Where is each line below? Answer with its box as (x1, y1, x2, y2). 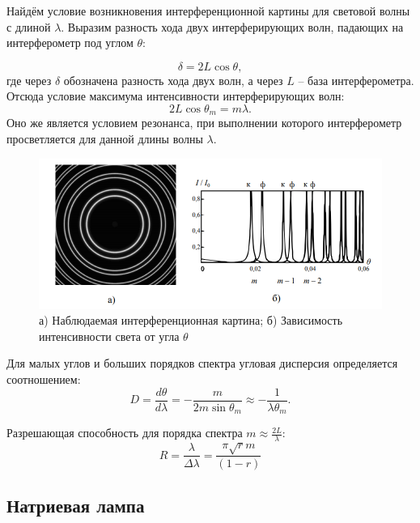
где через (6, 71, 52, 88)
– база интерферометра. (298, 71, 414, 88)
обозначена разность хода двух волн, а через (63, 71, 283, 88)
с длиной (6, 18, 51, 35)
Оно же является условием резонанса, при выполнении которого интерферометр (6, 114, 402, 131)
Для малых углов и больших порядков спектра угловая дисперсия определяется (6, 355, 398, 372)
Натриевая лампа (6, 492, 145, 517)
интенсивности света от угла (39, 327, 180, 344)
